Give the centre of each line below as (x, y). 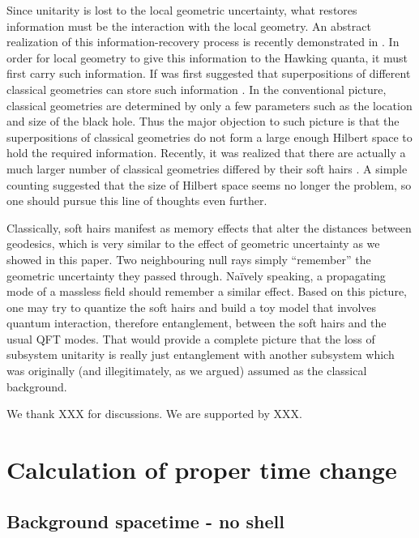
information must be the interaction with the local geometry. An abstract (189, 26)
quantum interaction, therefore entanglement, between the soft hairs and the (197, 323)
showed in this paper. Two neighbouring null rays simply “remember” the (189, 259)
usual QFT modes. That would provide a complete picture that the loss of (191, 338)
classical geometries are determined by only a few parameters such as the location (209, 105)
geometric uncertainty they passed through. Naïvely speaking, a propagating (196, 275)
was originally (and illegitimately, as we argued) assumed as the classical (187, 371)
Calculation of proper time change (202, 470)
